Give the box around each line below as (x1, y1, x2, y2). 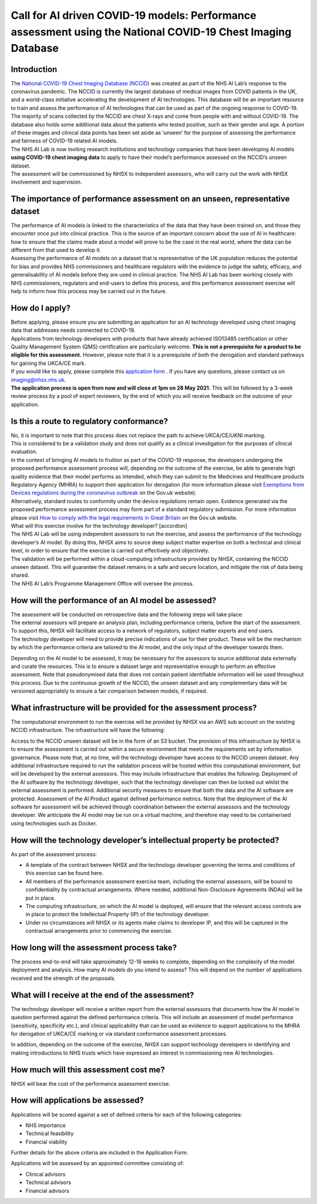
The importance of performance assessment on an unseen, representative (11, 194, 290, 204)
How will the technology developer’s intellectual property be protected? (11, 835, 279, 845)
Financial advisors (25, 1187, 70, 1194)
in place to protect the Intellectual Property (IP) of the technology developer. (25, 911, 210, 918)
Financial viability (25, 1138, 68, 1145)
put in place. (25, 894, 56, 902)
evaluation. (11, 448, 38, 455)
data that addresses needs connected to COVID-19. (11, 327, 136, 334)
